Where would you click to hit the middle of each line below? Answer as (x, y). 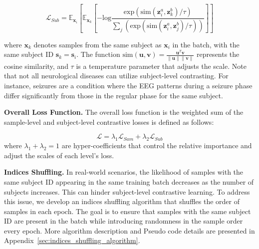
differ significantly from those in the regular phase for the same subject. (114, 95)
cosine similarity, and (36, 66)
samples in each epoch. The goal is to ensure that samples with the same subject (128, 211)
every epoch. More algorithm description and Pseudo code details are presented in (129, 230)
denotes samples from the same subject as (98, 44)
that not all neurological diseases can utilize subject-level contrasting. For (116, 76)
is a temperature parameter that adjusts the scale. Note (161, 66)
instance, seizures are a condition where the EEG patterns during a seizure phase (128, 85)
